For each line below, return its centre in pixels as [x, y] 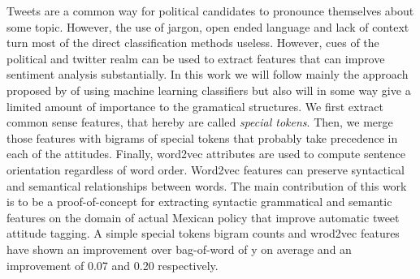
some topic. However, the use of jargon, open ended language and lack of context [208, 26]
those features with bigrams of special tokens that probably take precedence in [202, 137]
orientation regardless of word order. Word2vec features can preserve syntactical [206, 169]
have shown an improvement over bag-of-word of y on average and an [179, 249]
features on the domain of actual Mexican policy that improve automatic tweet [203, 217]
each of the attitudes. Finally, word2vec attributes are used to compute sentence [206, 154]
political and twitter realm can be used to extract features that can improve [196, 58]
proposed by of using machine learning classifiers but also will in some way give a [209, 90]
